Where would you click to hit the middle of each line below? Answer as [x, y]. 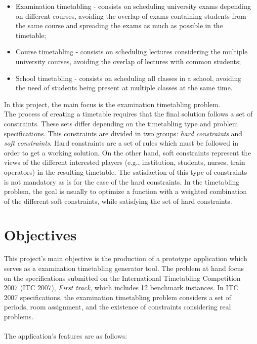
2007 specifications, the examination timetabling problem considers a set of [118, 297]
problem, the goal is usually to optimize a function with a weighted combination [126, 191]
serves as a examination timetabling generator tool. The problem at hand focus [124, 268]
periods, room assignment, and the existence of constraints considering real [118, 307]
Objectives [40, 235]
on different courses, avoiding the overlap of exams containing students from [131, 16]
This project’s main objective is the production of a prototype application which [126, 258]
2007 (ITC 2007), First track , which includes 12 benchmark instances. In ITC [121, 287]
